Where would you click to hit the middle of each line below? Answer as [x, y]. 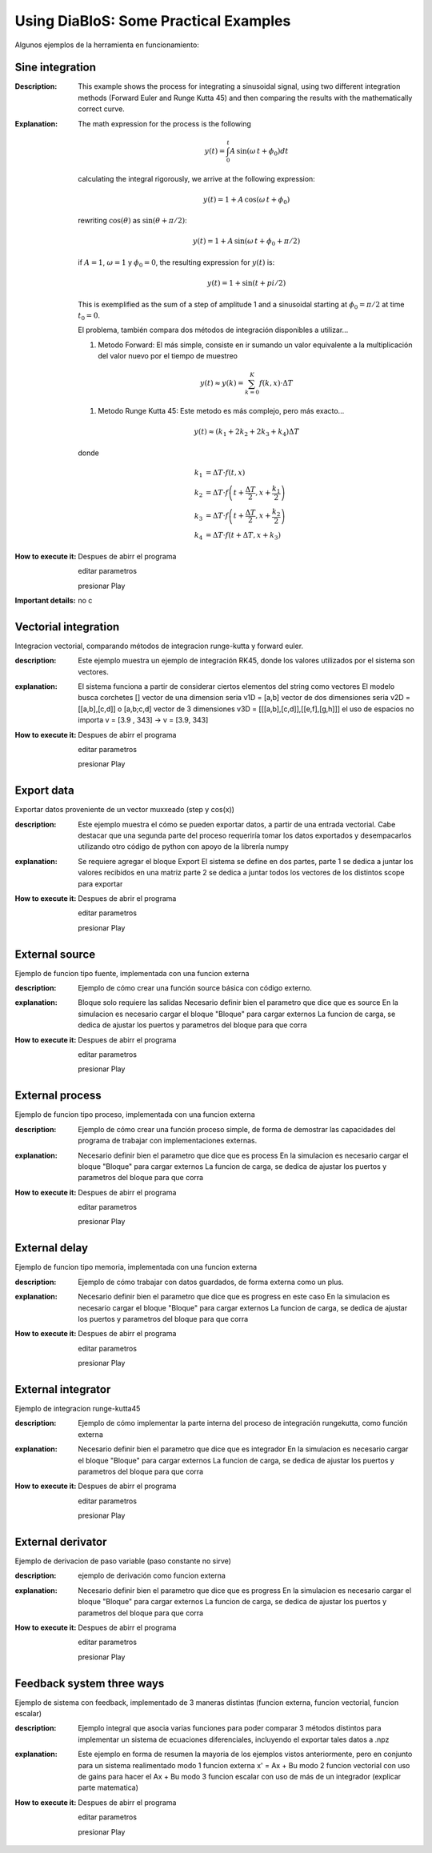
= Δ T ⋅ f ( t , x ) [225, 472]
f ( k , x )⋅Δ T [276, 383]
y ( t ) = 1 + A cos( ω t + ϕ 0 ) [246, 200]
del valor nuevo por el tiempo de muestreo [168, 356]
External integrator [63, 1389]
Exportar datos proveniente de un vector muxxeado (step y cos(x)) [125, 810]
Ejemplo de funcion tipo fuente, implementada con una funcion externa [132, 973]
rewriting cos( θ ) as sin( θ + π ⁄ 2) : [132, 221]
